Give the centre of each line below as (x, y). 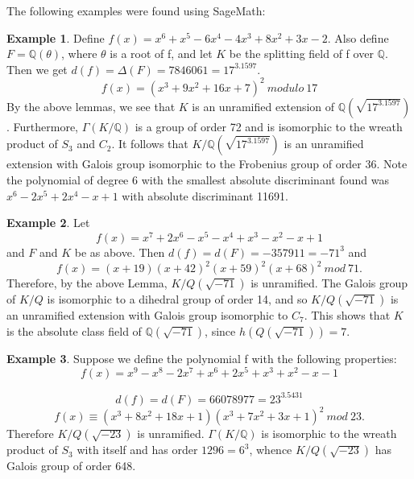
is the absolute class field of (74, 330)
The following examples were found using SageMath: (136, 10)
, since (220, 330)
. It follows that (150, 144)
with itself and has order (137, 450)
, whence (271, 450)
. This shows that (347, 315)
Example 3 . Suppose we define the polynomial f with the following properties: (202, 358)
